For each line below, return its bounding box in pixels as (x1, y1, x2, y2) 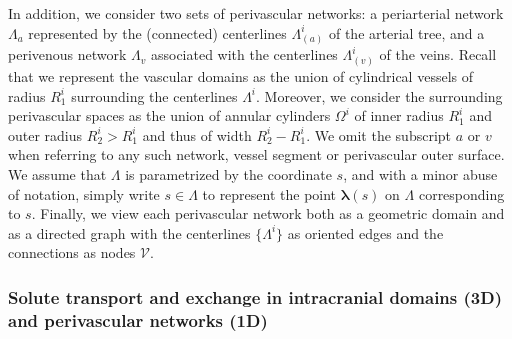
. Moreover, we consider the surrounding (256, 85, 503, 106)
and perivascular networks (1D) (8, 307, 268, 332)
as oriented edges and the (287, 222, 444, 243)
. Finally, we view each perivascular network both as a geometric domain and (31, 203, 505, 224)
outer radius (8, 124, 83, 145)
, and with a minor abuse (343, 164, 498, 185)
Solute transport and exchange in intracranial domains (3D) (8, 284, 502, 309)
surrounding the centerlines (71, 85, 238, 106)
